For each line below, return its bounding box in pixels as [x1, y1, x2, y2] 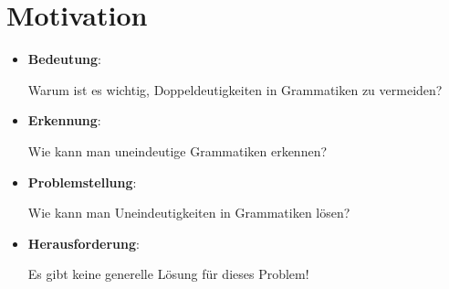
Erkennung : [27, 111, 101, 130]
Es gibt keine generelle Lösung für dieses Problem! [27, 264, 309, 284]
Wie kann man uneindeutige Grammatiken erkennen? [27, 141, 328, 160]
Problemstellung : [27, 172, 137, 191]
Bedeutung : [27, 49, 102, 69]
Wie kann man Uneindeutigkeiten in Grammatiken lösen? [27, 203, 350, 222]
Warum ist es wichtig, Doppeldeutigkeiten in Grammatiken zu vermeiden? [27, 80, 443, 99]
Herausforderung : [27, 233, 140, 252]
